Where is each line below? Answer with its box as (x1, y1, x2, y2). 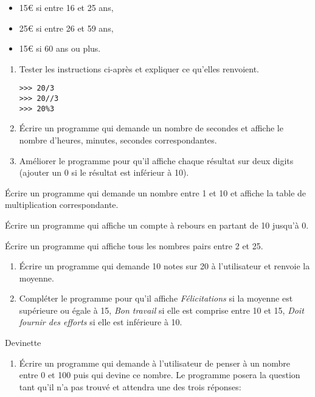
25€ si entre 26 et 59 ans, (19, 21, 114, 34)
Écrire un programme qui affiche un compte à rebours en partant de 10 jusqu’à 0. (5, 218, 309, 231)
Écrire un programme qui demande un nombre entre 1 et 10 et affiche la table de (5, 186, 306, 199)
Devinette (5, 336, 41, 349)
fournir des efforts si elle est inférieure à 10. (19, 316, 182, 328)
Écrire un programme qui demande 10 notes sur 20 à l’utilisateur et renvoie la (19, 260, 310, 272)
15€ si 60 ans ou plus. (19, 42, 101, 55)
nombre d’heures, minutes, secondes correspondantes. (19, 133, 217, 146)
